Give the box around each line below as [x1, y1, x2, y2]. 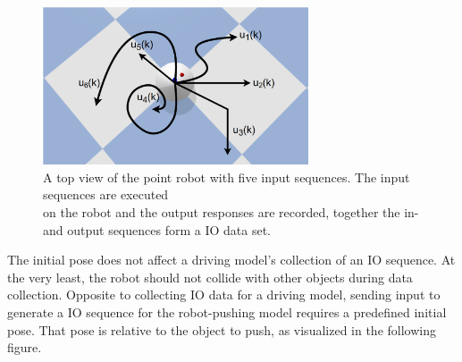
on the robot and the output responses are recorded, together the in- [43, 203, 419, 221]
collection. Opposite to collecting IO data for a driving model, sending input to [7, 285, 441, 304]
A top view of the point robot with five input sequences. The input [43, 167, 410, 186]
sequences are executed [43, 185, 169, 204]
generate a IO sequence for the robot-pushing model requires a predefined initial [7, 302, 447, 321]
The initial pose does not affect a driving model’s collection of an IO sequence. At [7, 250, 456, 269]
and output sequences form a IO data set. [43, 220, 271, 239]
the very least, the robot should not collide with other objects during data [7, 267, 413, 286]
